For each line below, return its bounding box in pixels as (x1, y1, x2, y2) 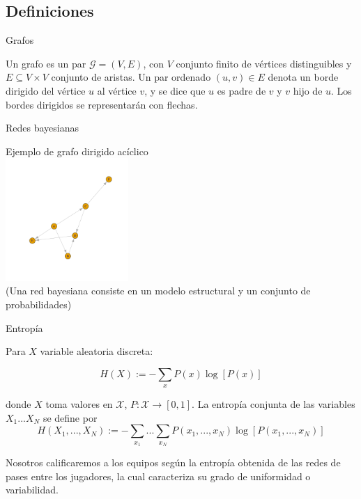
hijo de (293, 83, 323, 97)
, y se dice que (144, 83, 206, 97)
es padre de (217, 83, 266, 97)
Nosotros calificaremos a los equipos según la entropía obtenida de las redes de (6, 455, 341, 470)
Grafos (6, 33, 34, 47)
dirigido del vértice (6, 83, 86, 97)
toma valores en (45, 397, 113, 411)
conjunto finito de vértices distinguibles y (176, 56, 352, 70)
